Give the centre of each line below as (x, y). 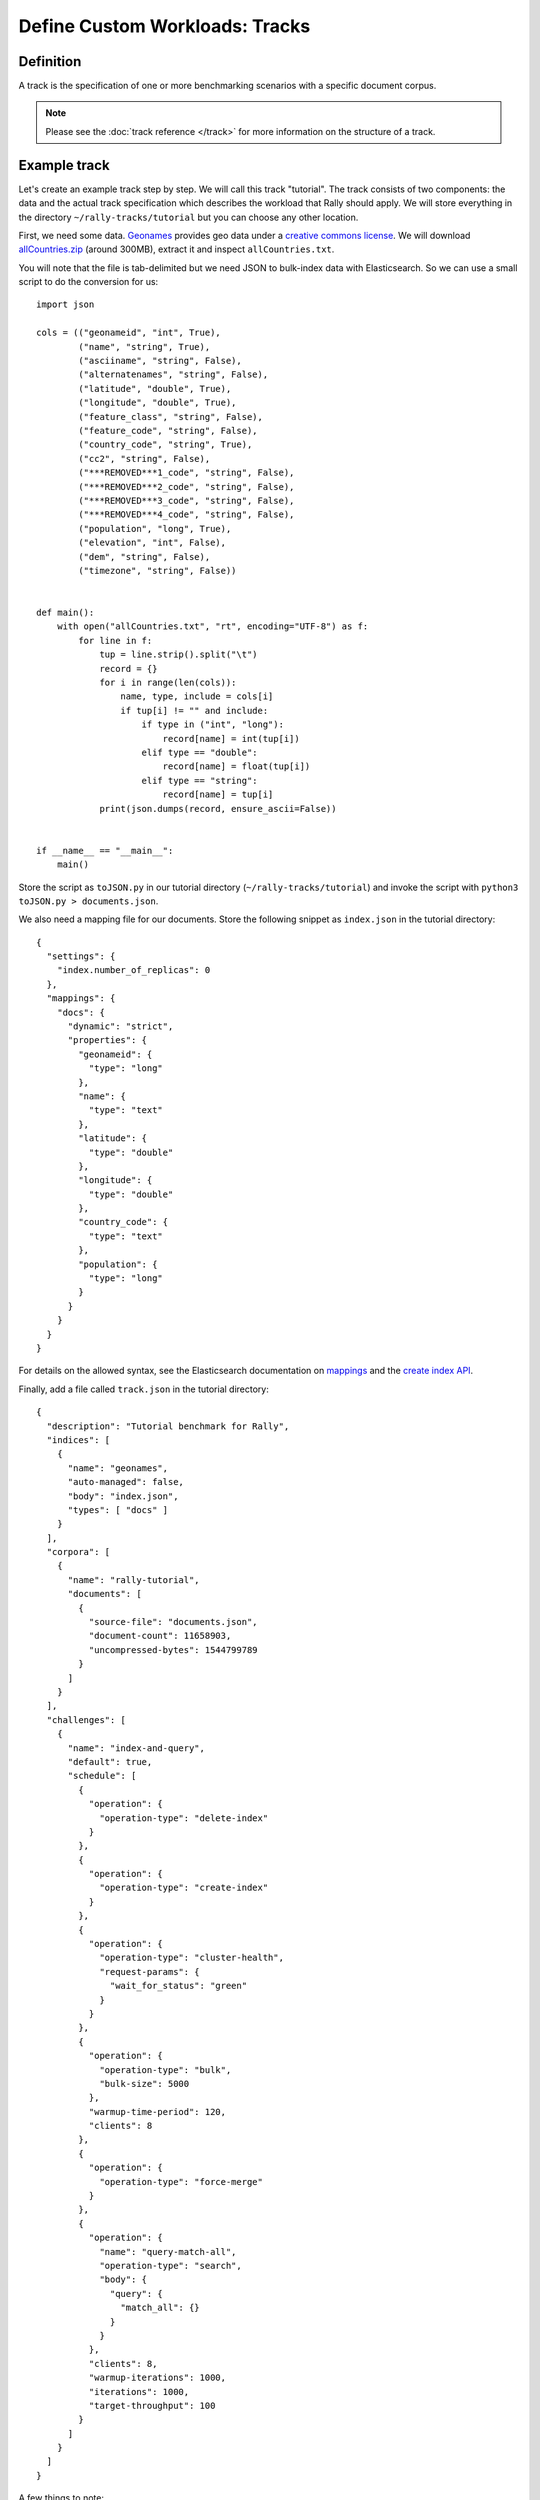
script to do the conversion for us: (88, 282)
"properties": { (107, 1040)
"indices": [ (78, 1439)
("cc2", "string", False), (144, 458)
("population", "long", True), (155, 528)
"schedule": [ (102, 1776)
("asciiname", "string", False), (160, 361)
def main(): (65, 613)
